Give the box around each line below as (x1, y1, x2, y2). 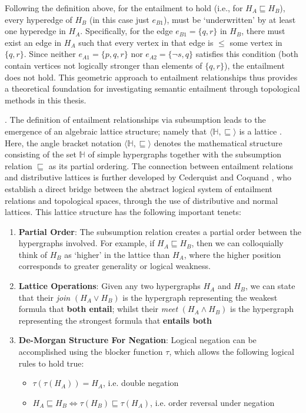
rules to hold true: (18, 357, 84, 369)
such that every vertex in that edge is (78, 36, 214, 48)
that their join (18, 291, 71, 303)
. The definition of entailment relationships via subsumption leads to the (5, 113, 266, 126)
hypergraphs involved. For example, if (18, 237, 155, 249)
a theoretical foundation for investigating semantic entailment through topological (5, 82, 300, 95)
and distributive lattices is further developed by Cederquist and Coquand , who (5, 171, 292, 183)
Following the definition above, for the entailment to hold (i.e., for (5, 2, 243, 14)
